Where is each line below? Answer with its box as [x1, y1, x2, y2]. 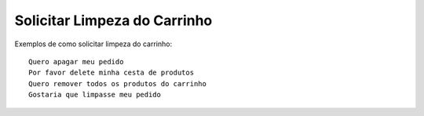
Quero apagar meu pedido [28, 57, 124, 66]
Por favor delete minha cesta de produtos [28, 68, 195, 78]
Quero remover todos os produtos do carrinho [28, 79, 207, 88]
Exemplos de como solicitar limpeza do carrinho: [14, 39, 173, 49]
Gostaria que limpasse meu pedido [28, 90, 161, 100]
